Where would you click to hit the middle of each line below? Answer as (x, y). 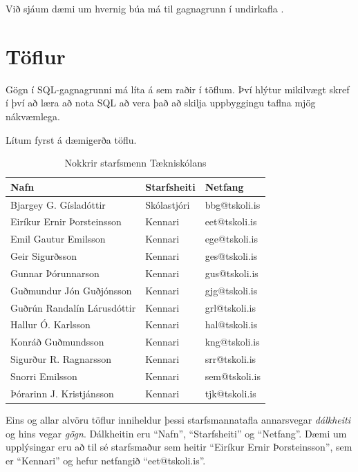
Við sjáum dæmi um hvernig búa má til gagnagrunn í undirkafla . (145, 8)
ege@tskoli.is (232, 239)
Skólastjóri (168, 204)
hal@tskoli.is (231, 324)
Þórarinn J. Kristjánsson (62, 393)
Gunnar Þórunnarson (55, 273)
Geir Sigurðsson (44, 256)
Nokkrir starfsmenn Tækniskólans (135, 163)
